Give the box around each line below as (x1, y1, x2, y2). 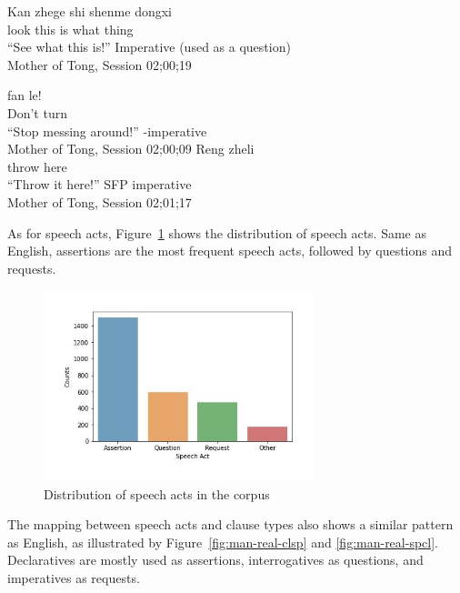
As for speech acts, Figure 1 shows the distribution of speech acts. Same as (7, 223, 427, 242)
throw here (7, 156, 67, 176)
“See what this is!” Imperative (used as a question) (7, 37, 291, 56)
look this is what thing (7, 19, 134, 38)
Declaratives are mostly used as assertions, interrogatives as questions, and (7, 550, 424, 569)
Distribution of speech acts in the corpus (44, 484, 270, 503)
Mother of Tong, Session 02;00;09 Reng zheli (7, 139, 255, 158)
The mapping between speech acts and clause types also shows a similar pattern (7, 515, 454, 534)
